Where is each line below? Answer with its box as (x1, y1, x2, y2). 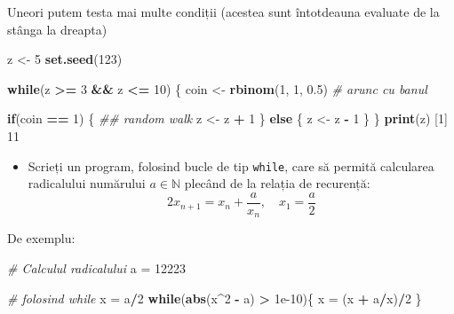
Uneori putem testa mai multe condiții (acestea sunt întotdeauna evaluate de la (7, 3, 440, 20)
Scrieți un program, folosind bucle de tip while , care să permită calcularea (28, 156, 434, 175)
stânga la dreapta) (7, 20, 108, 38)
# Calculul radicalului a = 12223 (7, 258, 186, 277)
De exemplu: (7, 229, 76, 247)
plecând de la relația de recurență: (184, 174, 370, 192)
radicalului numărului (28, 174, 146, 192)
